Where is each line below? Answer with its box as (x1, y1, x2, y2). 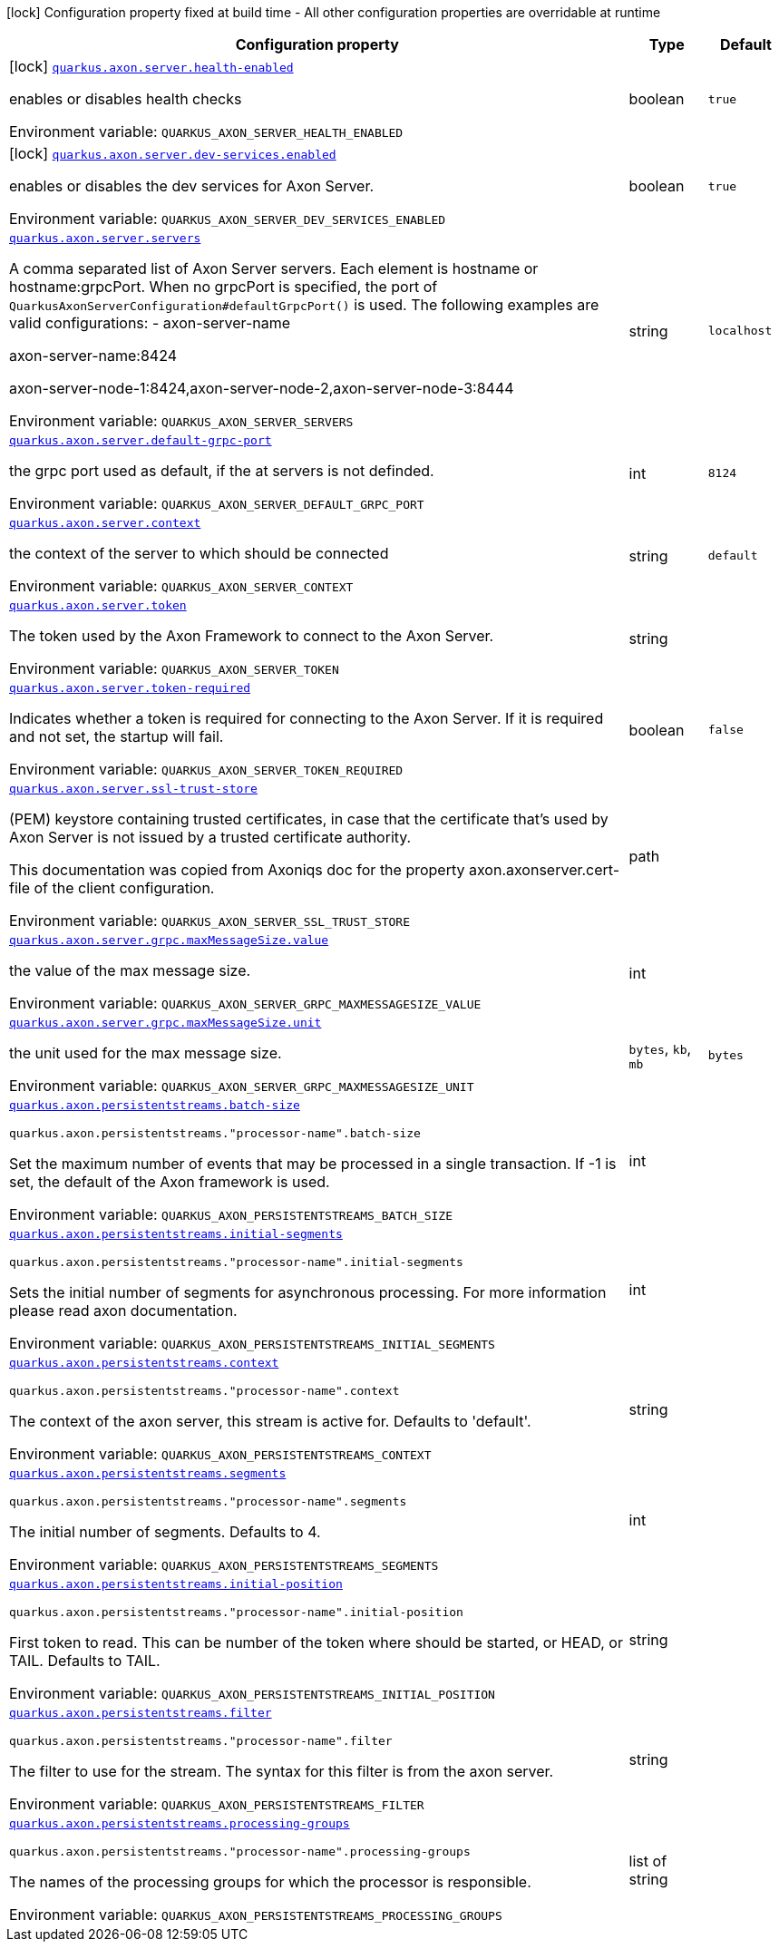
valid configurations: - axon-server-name (9, 314, 291, 332)
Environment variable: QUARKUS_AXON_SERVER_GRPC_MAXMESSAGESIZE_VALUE (9, 994, 482, 1012)
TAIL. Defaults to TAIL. (9, 1652, 161, 1670)
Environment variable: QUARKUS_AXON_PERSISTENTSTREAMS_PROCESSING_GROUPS (9, 1905, 502, 1924)
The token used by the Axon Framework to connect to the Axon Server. (9, 627, 494, 645)
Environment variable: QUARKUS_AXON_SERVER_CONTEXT (9, 577, 354, 595)
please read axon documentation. (9, 1301, 238, 1320)
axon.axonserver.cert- (468, 861, 620, 879)
